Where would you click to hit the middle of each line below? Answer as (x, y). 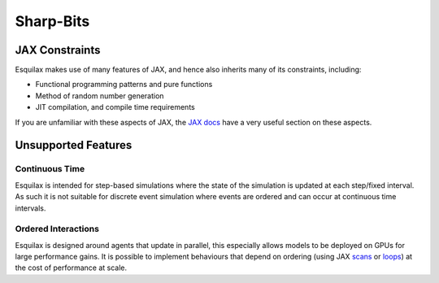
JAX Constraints (58, 50)
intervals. (30, 208)
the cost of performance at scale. (71, 268)
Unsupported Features (74, 145)
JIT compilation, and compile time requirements (115, 107)
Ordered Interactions (57, 229)
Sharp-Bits (52, 21)
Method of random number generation (100, 96)
